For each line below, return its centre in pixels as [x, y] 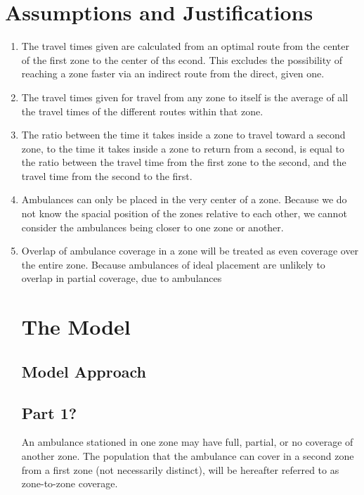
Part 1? [49, 412]
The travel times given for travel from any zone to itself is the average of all [185, 97]
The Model [76, 327]
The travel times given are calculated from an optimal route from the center [185, 46]
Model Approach [84, 371]
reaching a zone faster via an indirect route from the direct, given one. [173, 73]
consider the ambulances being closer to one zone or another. [152, 227]
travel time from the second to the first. [107, 175]
